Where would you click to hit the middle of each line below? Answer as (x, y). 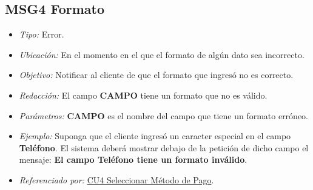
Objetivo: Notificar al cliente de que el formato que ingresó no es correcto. (156, 75)
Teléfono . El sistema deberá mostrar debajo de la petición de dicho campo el (164, 147)
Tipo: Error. (42, 34)
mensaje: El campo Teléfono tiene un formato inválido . (133, 159)
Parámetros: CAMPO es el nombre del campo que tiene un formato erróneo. (164, 115)
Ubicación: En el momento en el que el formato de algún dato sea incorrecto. (162, 54)
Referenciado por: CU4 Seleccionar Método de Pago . (116, 179)
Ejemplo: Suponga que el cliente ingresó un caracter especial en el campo (155, 136)
